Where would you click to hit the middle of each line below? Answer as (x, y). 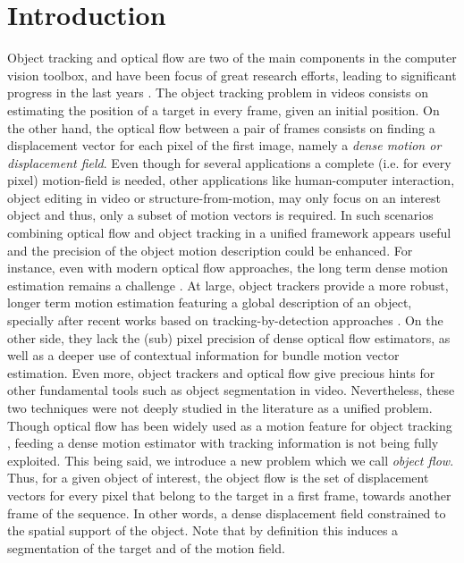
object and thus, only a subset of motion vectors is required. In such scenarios (220, 215)
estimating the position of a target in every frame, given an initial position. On (224, 109)
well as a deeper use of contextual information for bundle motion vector (203, 355)
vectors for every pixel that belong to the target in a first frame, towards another (229, 495)
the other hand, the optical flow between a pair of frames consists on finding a (221, 127)
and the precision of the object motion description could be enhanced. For (210, 250)
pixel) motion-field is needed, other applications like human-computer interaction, (231, 180)
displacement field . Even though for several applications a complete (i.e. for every (229, 162)
